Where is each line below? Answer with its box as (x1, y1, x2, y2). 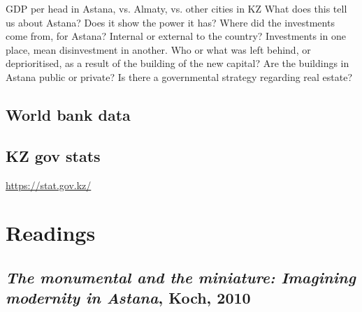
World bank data (6, 103, 131, 125)
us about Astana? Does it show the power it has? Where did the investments (6, 15, 335, 29)
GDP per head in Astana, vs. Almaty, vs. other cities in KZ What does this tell (6, 1, 347, 15)
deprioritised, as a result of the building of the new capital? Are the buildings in (6, 56, 349, 70)
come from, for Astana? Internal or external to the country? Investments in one (6, 29, 346, 43)
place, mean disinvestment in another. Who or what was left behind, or (6, 42, 311, 57)
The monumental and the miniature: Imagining (6, 266, 356, 288)
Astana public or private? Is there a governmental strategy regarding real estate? (6, 69, 353, 84)
